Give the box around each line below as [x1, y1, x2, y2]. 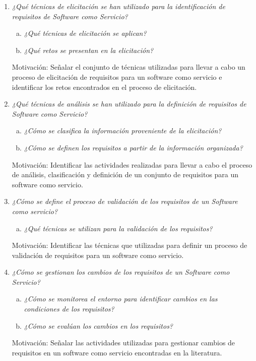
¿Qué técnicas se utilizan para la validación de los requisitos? [24, 223, 213, 233]
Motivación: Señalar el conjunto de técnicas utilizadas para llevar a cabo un [12, 62, 245, 72]
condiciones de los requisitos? [24, 303, 114, 314]
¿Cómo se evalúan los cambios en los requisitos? [24, 320, 173, 331]
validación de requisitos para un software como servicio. [12, 249, 184, 260]
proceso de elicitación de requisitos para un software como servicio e [12, 71, 222, 82]
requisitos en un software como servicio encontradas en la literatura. [12, 347, 222, 357]
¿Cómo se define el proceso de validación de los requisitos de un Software [12, 196, 238, 207]
